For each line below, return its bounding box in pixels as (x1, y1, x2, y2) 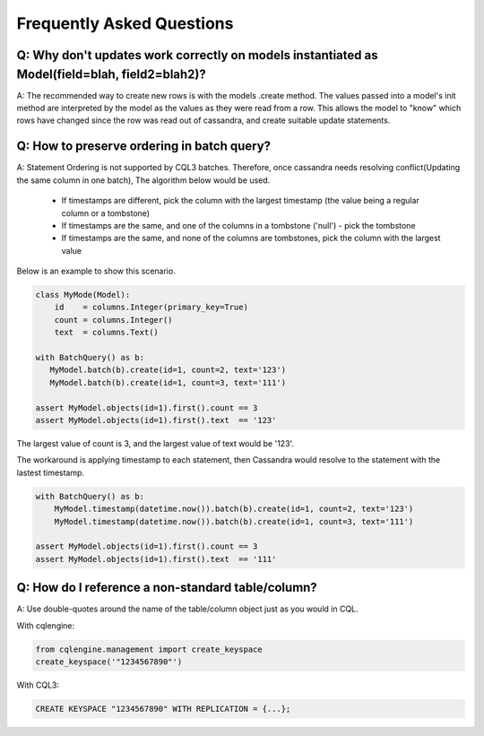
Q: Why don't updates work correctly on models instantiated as (16, 48, 378, 63)
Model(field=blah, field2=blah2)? (16, 66, 206, 82)
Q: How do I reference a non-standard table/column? (16, 580, 317, 595)
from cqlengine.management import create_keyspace (35, 644, 264, 654)
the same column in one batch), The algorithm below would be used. (16, 175, 271, 186)
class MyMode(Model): (35, 290, 131, 300)
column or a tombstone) (61, 207, 151, 219)
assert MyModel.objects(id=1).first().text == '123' (35, 415, 277, 425)
